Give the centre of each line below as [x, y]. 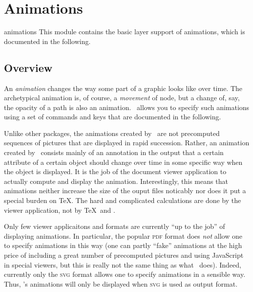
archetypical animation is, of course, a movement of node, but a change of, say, [122, 98]
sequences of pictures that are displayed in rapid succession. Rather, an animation [127, 143]
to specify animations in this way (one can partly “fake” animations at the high [123, 245]
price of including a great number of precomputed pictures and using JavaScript [124, 255]
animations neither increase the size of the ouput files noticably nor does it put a [125, 191]
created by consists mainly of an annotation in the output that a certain [114, 152]
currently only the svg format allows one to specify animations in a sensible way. [125, 274]
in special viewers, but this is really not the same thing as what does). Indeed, [123, 264]
